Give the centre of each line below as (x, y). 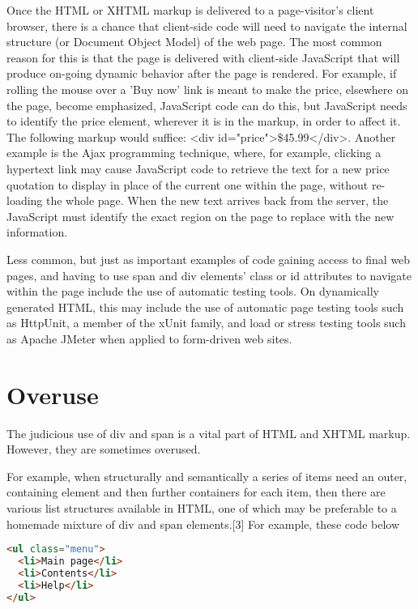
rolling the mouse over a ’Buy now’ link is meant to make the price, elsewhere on (207, 89)
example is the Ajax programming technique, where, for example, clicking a (194, 153)
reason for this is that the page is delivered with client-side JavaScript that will (203, 57)
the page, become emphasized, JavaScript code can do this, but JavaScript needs (207, 105)
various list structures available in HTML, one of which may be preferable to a (202, 507)
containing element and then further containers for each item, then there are (196, 492)
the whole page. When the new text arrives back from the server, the (218, 200)
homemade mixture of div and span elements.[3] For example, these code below (203, 524)
